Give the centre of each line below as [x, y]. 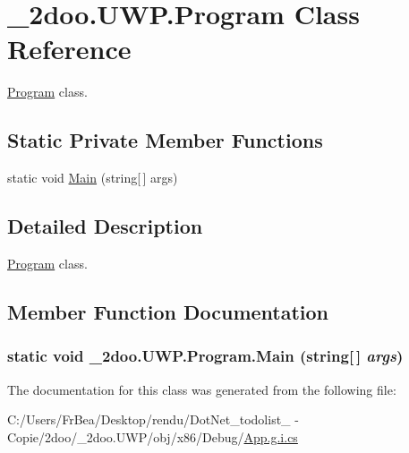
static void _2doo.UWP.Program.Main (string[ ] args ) [205, 356]
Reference [69, 49]
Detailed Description [105, 226]
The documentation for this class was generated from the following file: [202, 389]
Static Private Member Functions [165, 140]
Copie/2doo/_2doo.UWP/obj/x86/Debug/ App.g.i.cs [153, 436]
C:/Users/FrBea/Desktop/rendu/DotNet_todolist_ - [153, 419]
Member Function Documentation [168, 311]
